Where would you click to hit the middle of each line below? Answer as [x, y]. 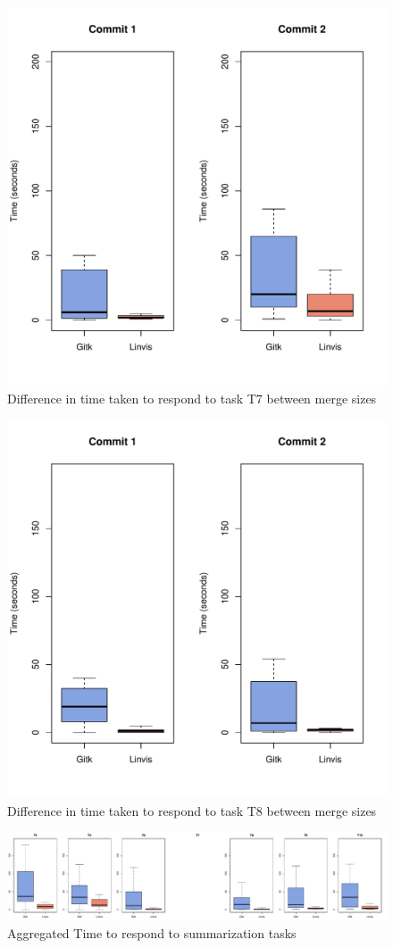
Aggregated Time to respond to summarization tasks [152, 933]
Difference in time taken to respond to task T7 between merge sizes [192, 398]
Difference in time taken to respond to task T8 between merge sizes [192, 810]
